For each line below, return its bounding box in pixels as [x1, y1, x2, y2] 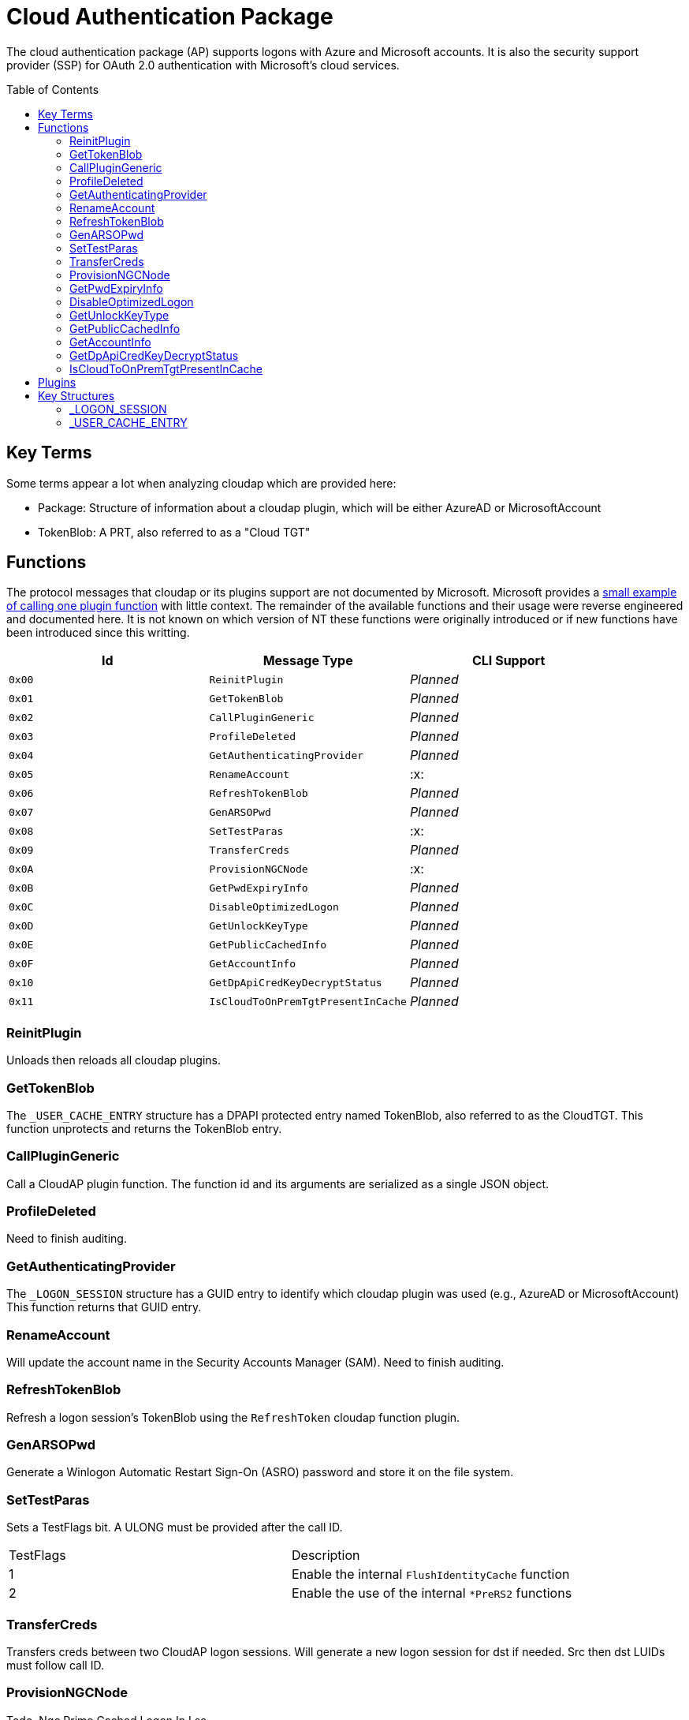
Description [292, 1547, 360, 1564]
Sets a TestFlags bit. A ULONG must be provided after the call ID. [6, 1520, 343, 1535]
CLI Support [471, 652, 546, 669]
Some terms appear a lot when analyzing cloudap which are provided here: [6, 476, 397, 490]
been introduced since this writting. [6, 626, 190, 640]
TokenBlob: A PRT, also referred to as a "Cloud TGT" [38, 525, 311, 539]
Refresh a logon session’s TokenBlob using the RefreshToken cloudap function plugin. [6, 1410, 460, 1424]
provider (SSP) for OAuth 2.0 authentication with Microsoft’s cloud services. [6, 58, 400, 72]
